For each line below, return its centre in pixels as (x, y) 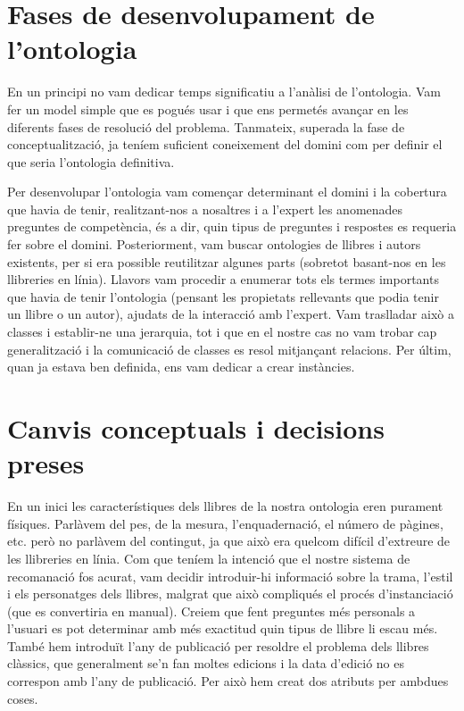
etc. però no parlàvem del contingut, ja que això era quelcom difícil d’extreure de (229, 541)
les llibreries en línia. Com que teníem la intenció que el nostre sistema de (209, 558)
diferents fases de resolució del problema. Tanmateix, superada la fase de (206, 126)
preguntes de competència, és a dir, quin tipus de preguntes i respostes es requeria (232, 226)
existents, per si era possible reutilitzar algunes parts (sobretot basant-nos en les (227, 261)
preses (46, 463)
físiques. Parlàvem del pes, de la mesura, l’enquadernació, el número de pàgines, (225, 523)
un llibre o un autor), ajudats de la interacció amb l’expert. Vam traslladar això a (231, 314)
